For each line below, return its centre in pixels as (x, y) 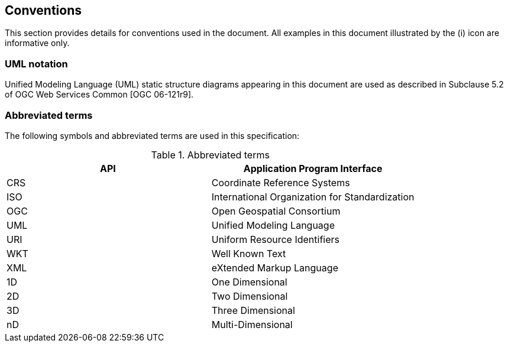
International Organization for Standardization (313, 197)
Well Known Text (249, 253)
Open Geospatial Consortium (276, 211)
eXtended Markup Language (275, 267)
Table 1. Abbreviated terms (210, 155)
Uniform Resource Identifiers (276, 239)
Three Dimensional (253, 310)
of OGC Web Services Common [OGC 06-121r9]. (99, 95)
